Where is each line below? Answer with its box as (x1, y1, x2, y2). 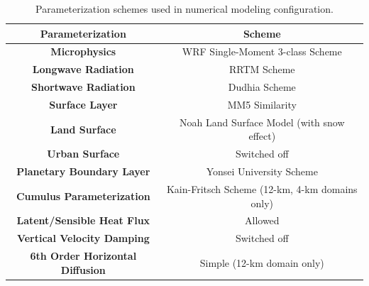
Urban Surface (47, 146, 120, 161)
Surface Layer (49, 97, 118, 111)
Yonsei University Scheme (206, 164, 318, 179)
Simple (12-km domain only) (199, 255, 324, 270)
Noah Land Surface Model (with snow (180, 114, 345, 129)
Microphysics (50, 44, 116, 59)
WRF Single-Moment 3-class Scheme (182, 44, 342, 59)
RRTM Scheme (229, 62, 295, 77)
